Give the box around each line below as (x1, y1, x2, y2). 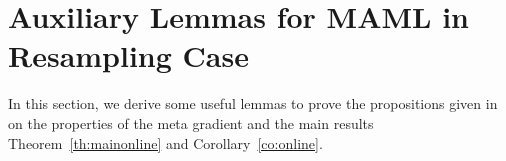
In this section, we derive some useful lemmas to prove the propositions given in (8, 93, 498, 114)
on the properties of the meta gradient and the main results (8, 112, 374, 133)
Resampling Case (8, 35, 249, 76)
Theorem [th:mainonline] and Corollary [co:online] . (8, 132, 323, 153)
